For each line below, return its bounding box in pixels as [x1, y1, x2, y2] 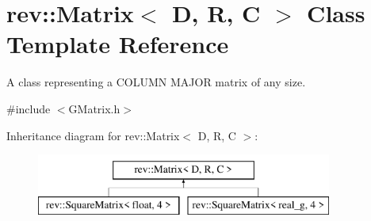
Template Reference [6, 28, 229, 60]
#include [6, 100, 51, 116]
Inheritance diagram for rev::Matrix [6, 127, 180, 143]
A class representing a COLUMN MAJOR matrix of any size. [6, 74, 306, 90]
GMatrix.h [68, 100, 120, 116]
